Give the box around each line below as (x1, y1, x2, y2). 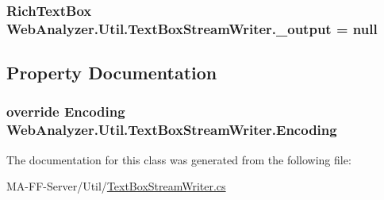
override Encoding (6, 102, 125, 121)
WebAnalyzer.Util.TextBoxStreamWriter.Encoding (6, 120, 337, 140)
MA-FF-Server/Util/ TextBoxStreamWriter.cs (6, 178, 226, 194)
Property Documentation (6, 60, 217, 85)
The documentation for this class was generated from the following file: (6, 151, 351, 167)
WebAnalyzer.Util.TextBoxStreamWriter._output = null (6, 18, 378, 38)
